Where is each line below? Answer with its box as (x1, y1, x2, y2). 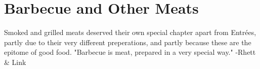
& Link (4, 56, 26, 67)
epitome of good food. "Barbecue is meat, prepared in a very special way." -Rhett (4, 47, 256, 57)
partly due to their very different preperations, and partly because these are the (4, 37, 251, 47)
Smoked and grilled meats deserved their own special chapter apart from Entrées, (4, 27, 256, 38)
